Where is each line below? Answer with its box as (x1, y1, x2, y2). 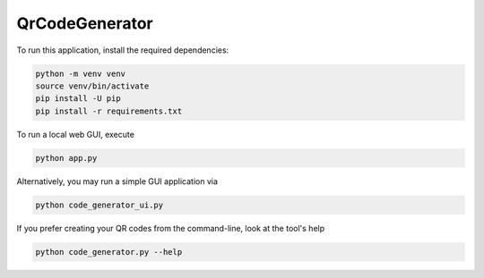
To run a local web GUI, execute (16, 129, 134, 139)
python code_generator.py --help (35, 247, 183, 257)
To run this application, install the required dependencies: (16, 45, 229, 55)
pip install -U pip (35, 94, 121, 104)
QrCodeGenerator (16, 13, 154, 33)
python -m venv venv (35, 68, 125, 79)
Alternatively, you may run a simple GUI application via (16, 175, 219, 187)
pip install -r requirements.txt (35, 105, 183, 116)
